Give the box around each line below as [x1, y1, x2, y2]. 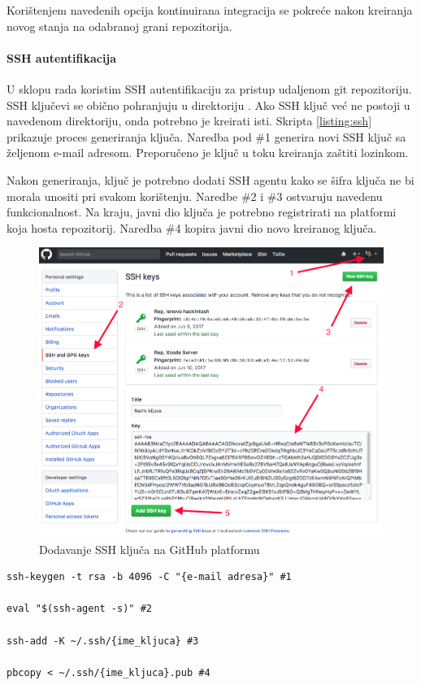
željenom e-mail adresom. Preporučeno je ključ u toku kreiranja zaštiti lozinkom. [7, 144, 409, 161]
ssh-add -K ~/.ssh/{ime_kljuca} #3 [7, 635, 199, 647]
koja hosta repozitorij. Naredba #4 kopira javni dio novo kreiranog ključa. [7, 219, 377, 236]
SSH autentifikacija [7, 49, 117, 66]
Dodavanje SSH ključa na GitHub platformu [39, 540, 260, 557]
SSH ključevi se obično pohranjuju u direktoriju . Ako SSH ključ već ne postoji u [7, 96, 410, 113]
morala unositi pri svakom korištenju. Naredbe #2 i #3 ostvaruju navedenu [7, 187, 383, 204]
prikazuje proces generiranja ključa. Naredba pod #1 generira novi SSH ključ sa [7, 128, 406, 145]
